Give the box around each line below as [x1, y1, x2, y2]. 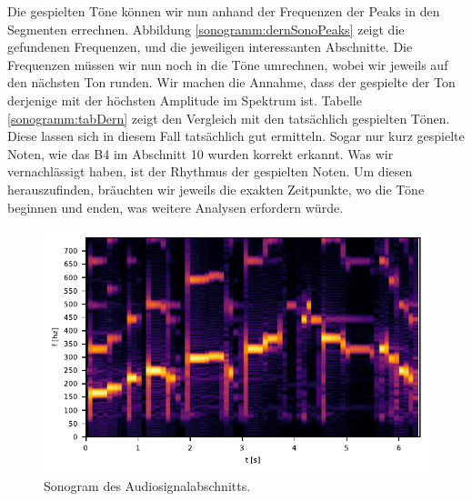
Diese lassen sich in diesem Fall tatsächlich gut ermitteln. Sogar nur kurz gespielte [7, 126, 465, 145]
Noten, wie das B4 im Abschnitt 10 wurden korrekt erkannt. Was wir [7, 144, 394, 163]
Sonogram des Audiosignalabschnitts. [44, 476, 251, 495]
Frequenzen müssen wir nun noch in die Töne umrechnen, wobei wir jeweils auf [7, 55, 448, 74]
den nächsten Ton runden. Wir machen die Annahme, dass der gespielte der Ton [7, 73, 456, 92]
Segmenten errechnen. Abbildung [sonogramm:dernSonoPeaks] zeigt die [7, 19, 405, 38]
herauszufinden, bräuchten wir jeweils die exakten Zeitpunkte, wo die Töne [7, 179, 425, 198]
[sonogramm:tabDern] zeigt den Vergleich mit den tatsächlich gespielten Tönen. [7, 108, 450, 127]
